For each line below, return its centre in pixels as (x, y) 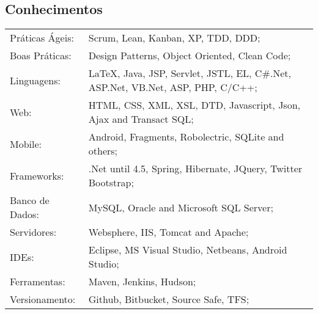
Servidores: (33, 232)
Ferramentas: (38, 282)
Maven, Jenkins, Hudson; (142, 282)
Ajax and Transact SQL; (141, 119)
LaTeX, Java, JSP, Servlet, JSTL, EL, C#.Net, (190, 73)
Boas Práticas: (41, 56)
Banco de (30, 200)
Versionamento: (43, 299)
